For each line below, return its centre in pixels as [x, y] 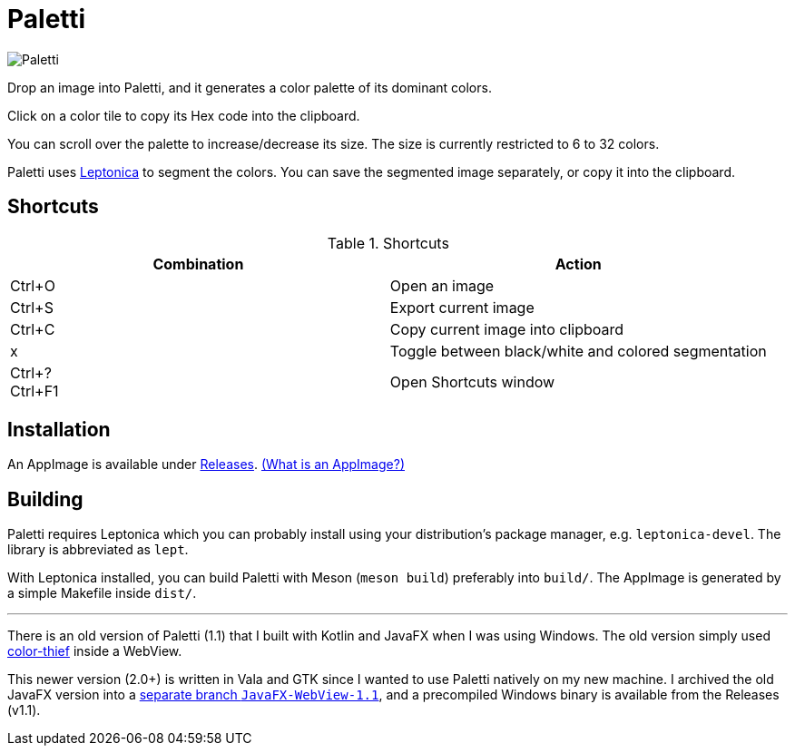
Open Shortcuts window [472, 381]
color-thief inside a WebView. [95, 651]
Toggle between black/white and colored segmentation [578, 351]
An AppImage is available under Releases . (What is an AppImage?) [206, 465]
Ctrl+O [33, 285]
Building [45, 499]
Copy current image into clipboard [507, 329]
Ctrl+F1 [34, 391]
